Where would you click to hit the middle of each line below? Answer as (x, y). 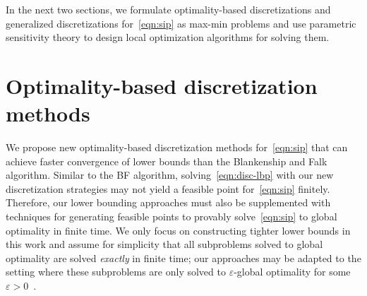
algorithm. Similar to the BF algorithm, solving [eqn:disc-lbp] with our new (170, 175)
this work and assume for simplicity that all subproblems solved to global (164, 244)
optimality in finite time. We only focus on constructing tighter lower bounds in (178, 230)
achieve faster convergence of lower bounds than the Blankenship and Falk (167, 161)
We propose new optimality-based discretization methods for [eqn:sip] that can (177, 147)
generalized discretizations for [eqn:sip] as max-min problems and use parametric (181, 23)
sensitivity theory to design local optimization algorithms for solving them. (168, 37)
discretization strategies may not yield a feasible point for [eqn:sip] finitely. (168, 188)
